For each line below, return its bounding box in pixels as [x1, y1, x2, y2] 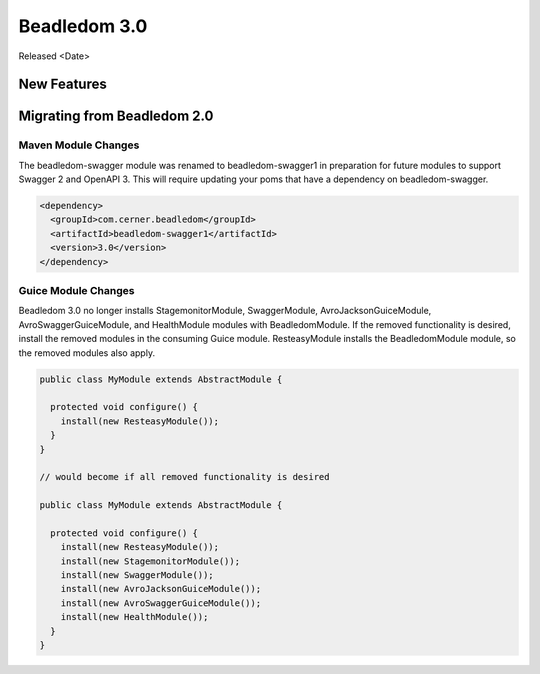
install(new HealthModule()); [60, 611, 209, 623]
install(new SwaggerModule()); [60, 570, 214, 581]
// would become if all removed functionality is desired [39, 471, 330, 483]
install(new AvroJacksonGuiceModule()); [60, 583, 262, 595]
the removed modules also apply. [18, 346, 155, 359]
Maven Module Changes [18, 138, 140, 152]
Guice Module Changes [18, 284, 135, 298]
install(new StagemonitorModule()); [60, 555, 240, 567]
